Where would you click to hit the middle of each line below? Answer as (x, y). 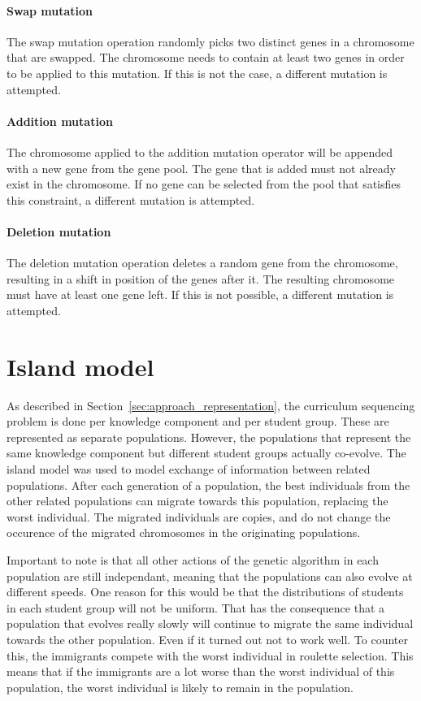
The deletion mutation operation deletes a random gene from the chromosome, (202, 263)
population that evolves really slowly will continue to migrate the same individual (210, 623)
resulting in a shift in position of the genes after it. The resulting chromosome (201, 278)
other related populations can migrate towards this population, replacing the (197, 501)
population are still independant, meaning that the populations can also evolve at (210, 576)
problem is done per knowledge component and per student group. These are (198, 421)
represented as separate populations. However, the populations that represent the (209, 437)
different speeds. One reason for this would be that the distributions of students (205, 592)
